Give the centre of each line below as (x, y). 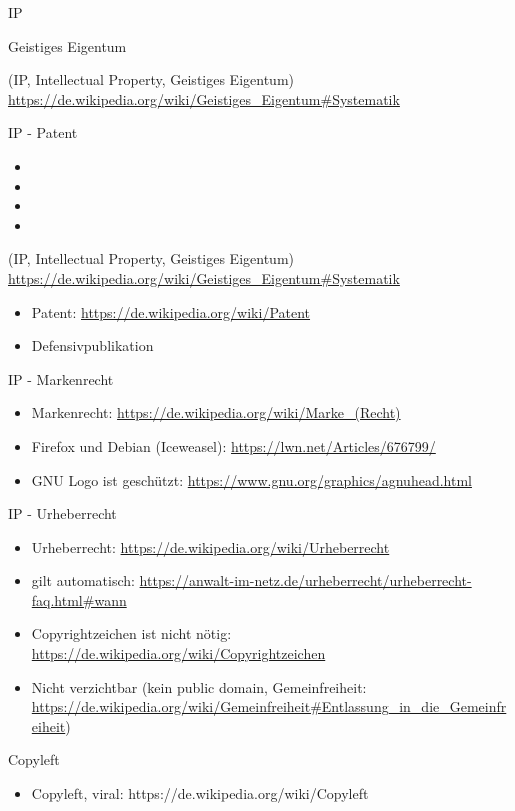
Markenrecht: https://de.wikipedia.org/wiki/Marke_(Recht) (216, 412)
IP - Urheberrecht (62, 513)
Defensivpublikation (92, 345)
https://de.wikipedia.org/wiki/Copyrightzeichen (178, 653)
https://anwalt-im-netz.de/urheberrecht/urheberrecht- (305, 580)
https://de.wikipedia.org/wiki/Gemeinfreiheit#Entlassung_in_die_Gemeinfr (269, 706)
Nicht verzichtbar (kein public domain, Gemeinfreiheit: (199, 686)
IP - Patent (43, 132)
